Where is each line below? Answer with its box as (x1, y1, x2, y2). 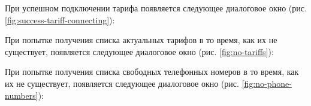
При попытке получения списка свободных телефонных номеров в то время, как (5, 65, 299, 78)
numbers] (5, 89, 38, 101)
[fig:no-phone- (241, 77, 292, 89)
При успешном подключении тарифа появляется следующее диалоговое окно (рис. (5, 2, 307, 14)
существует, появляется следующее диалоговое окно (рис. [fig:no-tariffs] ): (5, 45, 274, 57)
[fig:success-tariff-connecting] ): (5, 13, 115, 26)
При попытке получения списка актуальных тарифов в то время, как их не (5, 34, 277, 46)
